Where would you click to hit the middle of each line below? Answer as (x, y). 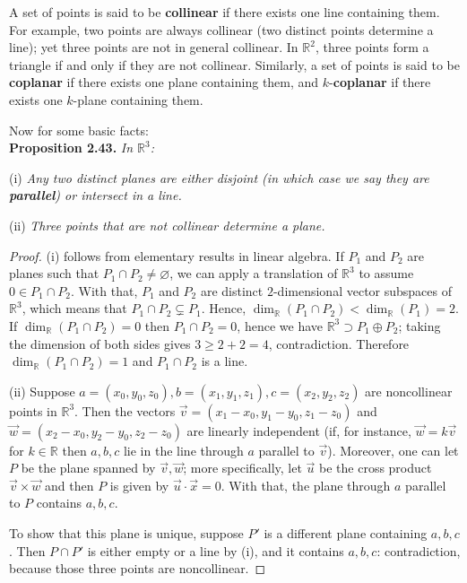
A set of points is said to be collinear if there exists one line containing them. (225, 12)
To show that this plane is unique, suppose (126, 533)
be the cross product (376, 468)
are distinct (232, 290)
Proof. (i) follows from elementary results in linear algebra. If (177, 255)
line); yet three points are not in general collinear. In (154, 47)
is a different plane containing (346, 533)
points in (33, 410)
